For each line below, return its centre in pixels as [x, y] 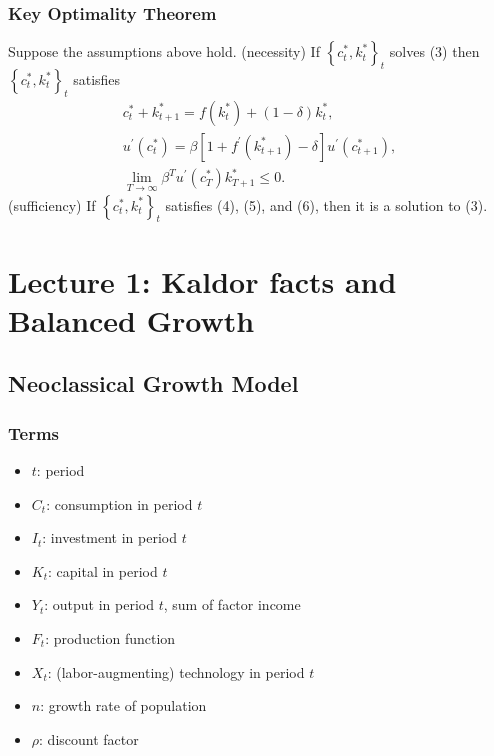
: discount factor [89, 738]
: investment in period [109, 537]
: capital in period [103, 570]
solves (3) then [434, 51]
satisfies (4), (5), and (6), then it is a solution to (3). [326, 204]
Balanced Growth [131, 319]
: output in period [99, 604]
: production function [110, 637]
